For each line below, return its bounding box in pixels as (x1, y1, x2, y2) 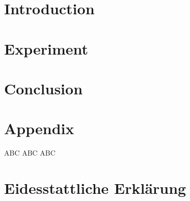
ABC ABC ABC (4, 147, 56, 158)
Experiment (4, 38, 89, 59)
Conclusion (4, 78, 83, 98)
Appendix (4, 118, 74, 139)
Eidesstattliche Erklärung (4, 178, 186, 198)
